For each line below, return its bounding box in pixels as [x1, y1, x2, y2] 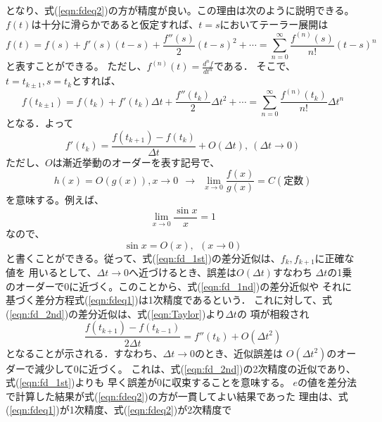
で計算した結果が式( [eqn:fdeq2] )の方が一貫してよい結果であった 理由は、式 [6, 388, 348, 403]
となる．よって [6, 116, 74, 130]
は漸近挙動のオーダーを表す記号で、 [52, 154, 220, 169]
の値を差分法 [298, 375, 357, 390]
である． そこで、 [213, 58, 295, 73]
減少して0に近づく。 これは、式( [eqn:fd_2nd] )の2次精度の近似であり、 [34, 361, 356, 376]
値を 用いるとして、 [6, 265, 97, 280]
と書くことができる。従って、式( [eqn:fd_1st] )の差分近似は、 [6, 250, 281, 265]
